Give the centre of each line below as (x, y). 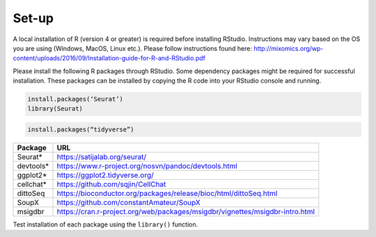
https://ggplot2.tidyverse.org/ (105, 175)
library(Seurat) (55, 109)
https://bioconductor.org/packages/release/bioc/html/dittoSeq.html (167, 193)
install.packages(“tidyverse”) (81, 130)
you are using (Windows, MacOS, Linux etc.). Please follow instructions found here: (132, 48)
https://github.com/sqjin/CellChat (111, 184)
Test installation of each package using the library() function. (105, 224)
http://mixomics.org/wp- (288, 48)
